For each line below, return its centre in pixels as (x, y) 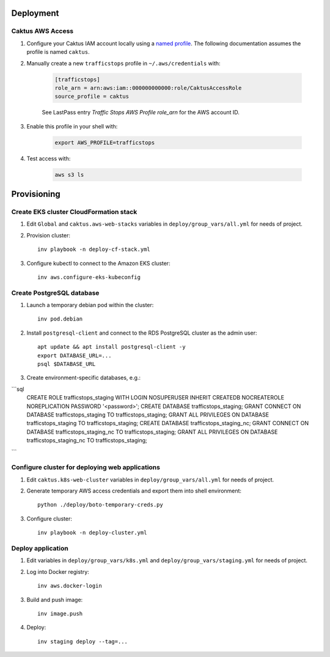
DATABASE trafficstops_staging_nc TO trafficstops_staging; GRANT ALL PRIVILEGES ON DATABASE (152, 432)
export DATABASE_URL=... (75, 355)
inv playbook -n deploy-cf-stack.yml (94, 250)
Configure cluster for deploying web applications (86, 467)
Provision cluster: (48, 235)
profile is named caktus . (58, 52)
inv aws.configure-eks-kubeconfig (89, 277)
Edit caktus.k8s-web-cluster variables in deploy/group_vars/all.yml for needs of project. (150, 480)
